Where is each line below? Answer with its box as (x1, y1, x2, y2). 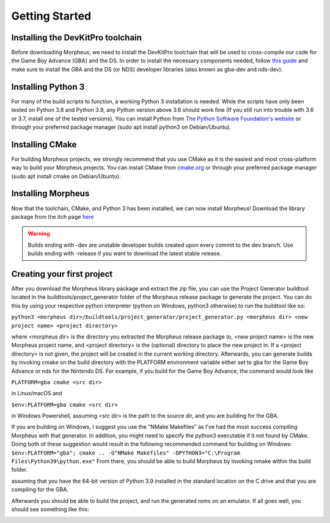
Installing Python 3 (11, 81, 85, 92)
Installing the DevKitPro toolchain (11, 32, 142, 43)
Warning (28, 230, 50, 238)
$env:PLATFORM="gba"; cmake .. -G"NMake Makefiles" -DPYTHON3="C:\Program (11, 449, 241, 456)
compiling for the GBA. (11, 486, 68, 493)
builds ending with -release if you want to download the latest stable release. (28, 250, 222, 257)
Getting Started (11, 9, 92, 23)
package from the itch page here (11, 213, 94, 220)
